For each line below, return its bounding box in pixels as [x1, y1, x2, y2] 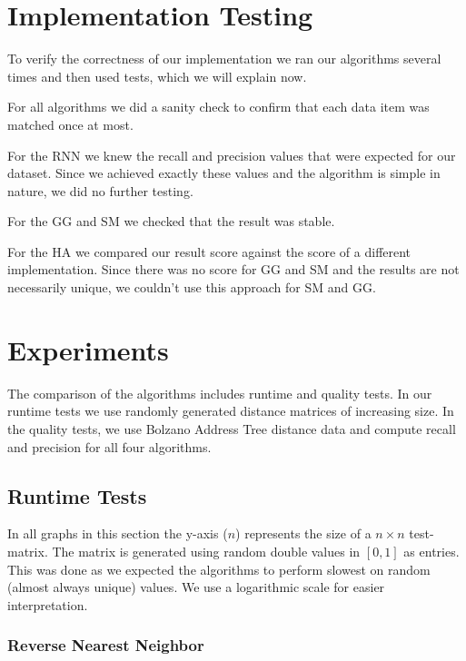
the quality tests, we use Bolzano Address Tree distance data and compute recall [7, 419, 456, 438]
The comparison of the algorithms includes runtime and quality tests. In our [7, 383, 432, 402]
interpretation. [7, 595, 88, 614]
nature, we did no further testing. [7, 181, 193, 200]
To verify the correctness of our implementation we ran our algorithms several [7, 49, 441, 68]
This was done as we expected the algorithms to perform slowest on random [7, 559, 431, 578]
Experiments [7, 330, 169, 368]
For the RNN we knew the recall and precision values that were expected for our [7, 145, 456, 164]
